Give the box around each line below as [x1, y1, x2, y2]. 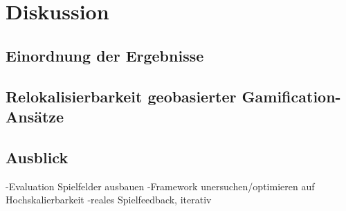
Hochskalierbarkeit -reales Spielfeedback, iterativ [6, 192, 212, 207]
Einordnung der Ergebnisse [6, 44, 204, 66]
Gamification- [242, 85, 341, 107]
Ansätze [6, 105, 64, 127]
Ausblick [6, 146, 69, 167]
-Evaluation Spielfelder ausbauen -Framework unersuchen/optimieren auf [6, 178, 315, 193]
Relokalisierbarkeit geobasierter [6, 85, 237, 107]
